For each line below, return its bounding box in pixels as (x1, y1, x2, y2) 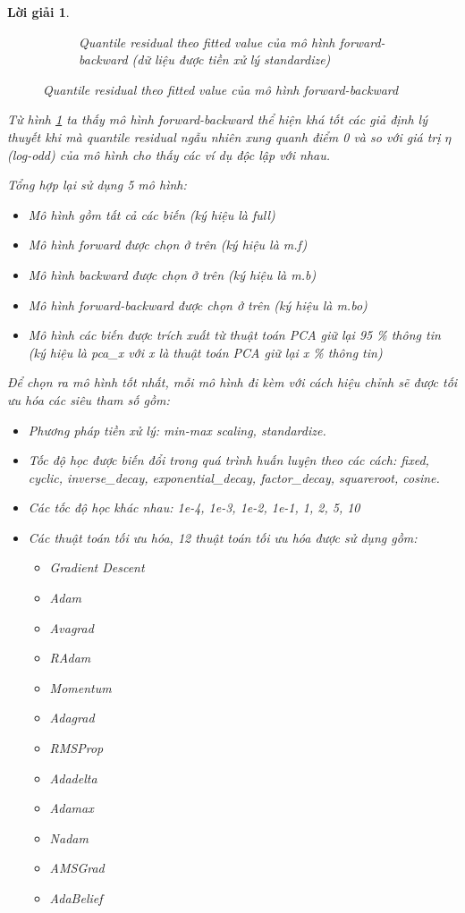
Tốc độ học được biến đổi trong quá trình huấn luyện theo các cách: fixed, (28, 451, 429, 469)
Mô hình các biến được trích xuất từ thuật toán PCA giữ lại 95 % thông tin (28, 325, 441, 344)
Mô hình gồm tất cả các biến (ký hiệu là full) (28, 205, 275, 224)
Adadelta (49, 768, 97, 787)
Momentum (49, 678, 112, 697)
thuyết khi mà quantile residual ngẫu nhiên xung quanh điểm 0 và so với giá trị (7, 127, 441, 146)
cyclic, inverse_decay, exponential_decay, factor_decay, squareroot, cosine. (28, 468, 440, 486)
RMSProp (49, 739, 104, 757)
